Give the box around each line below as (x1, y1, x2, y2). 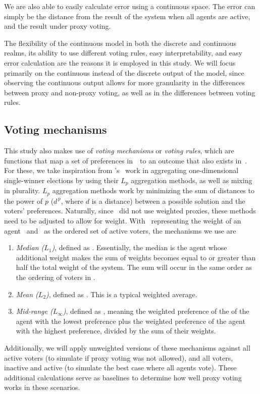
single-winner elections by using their (4, 175, 119, 185)
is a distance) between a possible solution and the (91, 195, 245, 206)
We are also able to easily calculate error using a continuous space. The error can (4, 1, 255, 11)
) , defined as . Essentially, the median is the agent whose (51, 242, 227, 253)
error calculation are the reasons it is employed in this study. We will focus (4, 57, 236, 68)
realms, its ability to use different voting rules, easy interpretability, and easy (4, 47, 242, 58)
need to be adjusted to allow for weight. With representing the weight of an (4, 215, 241, 226)
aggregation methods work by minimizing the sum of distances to (52, 185, 254, 196)
